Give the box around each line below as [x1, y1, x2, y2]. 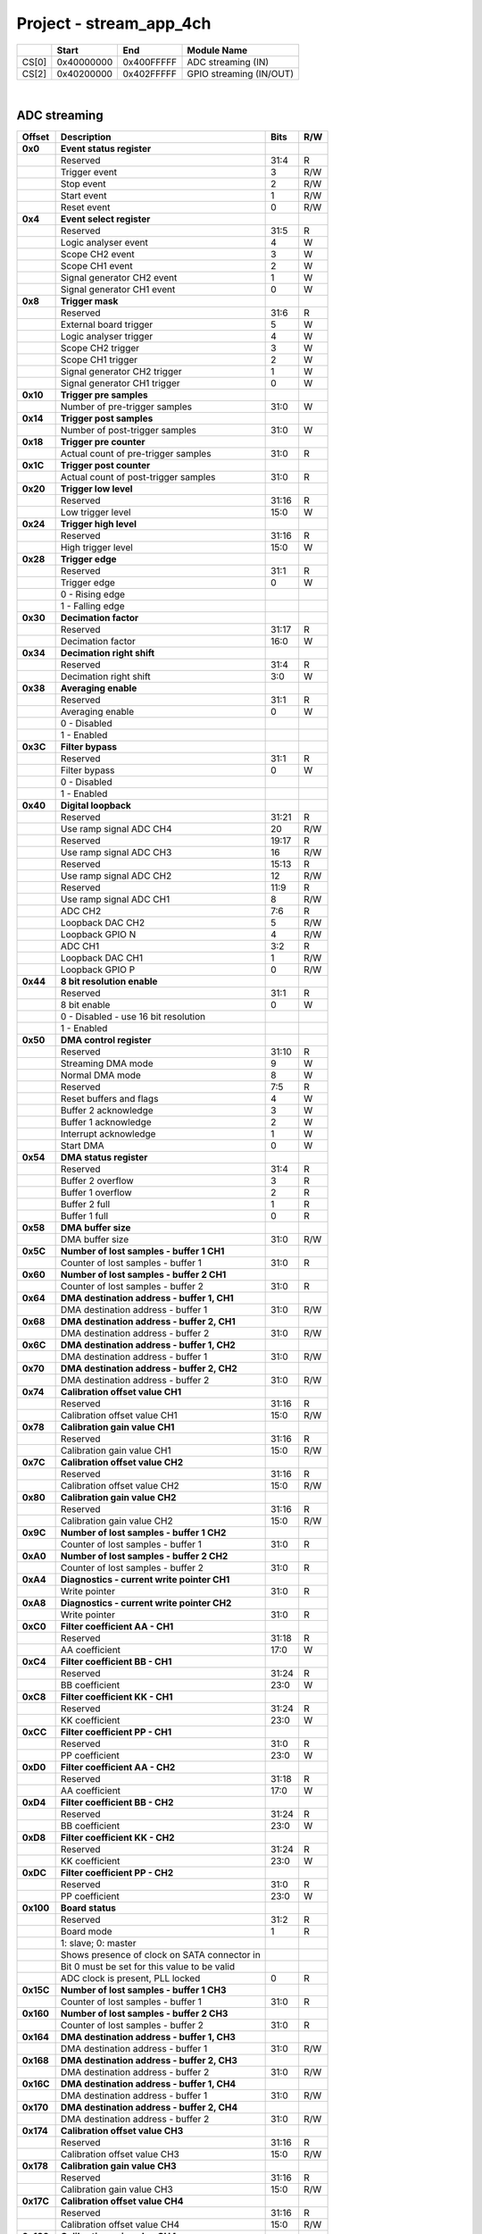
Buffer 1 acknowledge [60, 1116, 152, 1129]
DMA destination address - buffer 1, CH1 [60, 1292, 234, 1305]
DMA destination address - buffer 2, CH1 [60, 1315, 236, 1328]
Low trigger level [60, 506, 131, 518]
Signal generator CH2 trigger [60, 365, 182, 378]
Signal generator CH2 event [60, 272, 178, 284]
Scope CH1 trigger [60, 354, 138, 366]
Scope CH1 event [60, 260, 133, 273]
